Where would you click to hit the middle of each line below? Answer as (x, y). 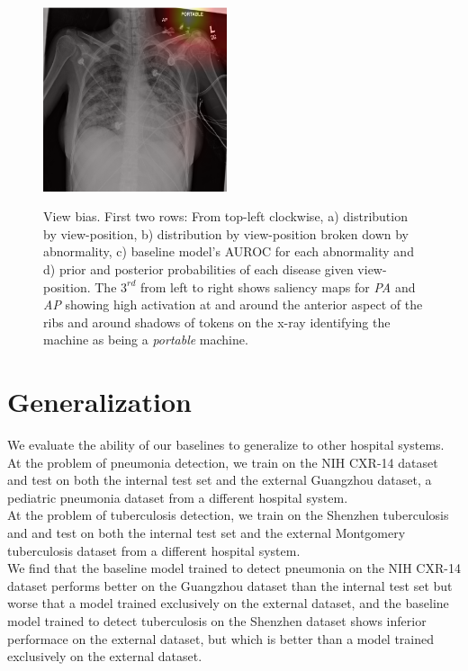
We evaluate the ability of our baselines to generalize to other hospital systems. (226, 445)
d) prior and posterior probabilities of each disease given (198, 268)
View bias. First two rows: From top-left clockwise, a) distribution (225, 216)
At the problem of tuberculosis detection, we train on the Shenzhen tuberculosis (228, 515)
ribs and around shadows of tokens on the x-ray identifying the (217, 322)
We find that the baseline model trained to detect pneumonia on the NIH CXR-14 (234, 568)
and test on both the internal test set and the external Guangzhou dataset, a (220, 480)
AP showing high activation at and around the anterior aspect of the (233, 304)
